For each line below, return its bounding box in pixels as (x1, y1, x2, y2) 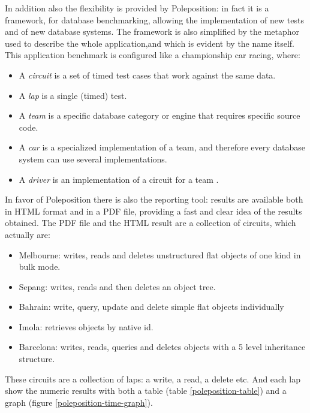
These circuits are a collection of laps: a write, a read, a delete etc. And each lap (5, 372, 301, 385)
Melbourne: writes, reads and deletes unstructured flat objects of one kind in (19, 248, 301, 261)
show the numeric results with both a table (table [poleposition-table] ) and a (5, 384, 287, 397)
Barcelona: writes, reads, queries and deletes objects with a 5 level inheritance (19, 340, 306, 353)
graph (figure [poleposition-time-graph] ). (5, 396, 153, 408)
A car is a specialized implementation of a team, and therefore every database (19, 141, 306, 153)
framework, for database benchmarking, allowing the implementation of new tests (5, 13, 304, 26)
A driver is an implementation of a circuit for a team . (19, 173, 219, 185)
